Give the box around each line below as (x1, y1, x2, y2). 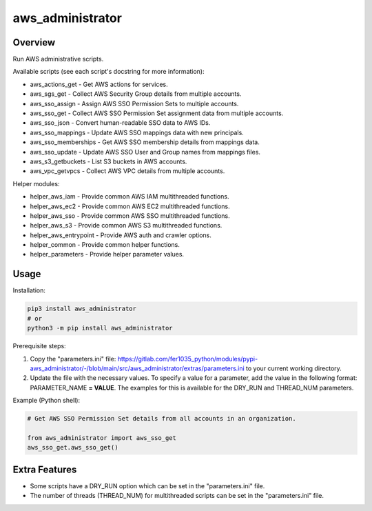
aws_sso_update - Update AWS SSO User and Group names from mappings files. (30, 148, 261, 156)
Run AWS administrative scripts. (12, 55, 104, 63)
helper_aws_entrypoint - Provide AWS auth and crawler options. (30, 231, 211, 239)
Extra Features (12, 463, 77, 475)
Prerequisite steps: (12, 342, 66, 350)
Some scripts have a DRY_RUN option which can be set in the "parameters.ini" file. (30, 481, 265, 490)
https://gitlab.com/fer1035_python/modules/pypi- (117, 354, 258, 363)
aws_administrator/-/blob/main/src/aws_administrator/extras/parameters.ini (30, 364, 245, 372)
